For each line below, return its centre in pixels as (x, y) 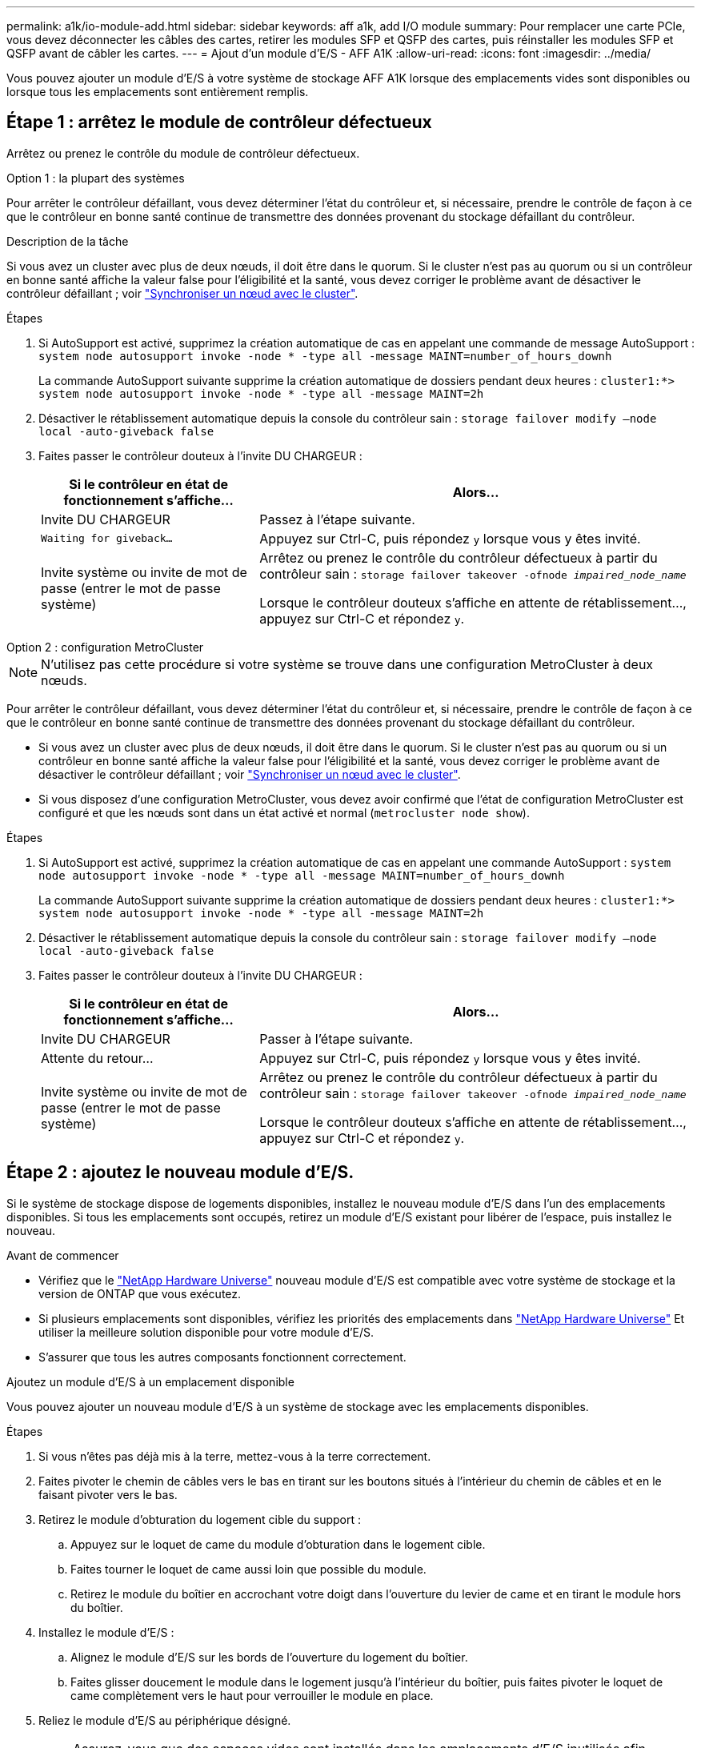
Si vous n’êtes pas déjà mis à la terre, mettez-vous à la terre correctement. (235, 1456)
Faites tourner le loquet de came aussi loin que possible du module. (248, 1569)
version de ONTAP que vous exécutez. (140, 1293)
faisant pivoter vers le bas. (108, 1494)
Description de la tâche (68, 241)
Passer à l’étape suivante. (336, 1038)
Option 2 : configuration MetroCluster (105, 647)
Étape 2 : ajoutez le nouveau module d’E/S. (180, 1173)
